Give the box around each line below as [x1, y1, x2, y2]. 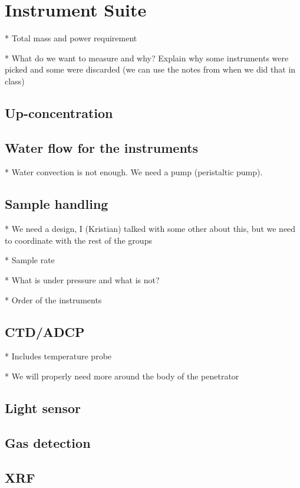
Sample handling [5, 195, 108, 213]
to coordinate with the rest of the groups [5, 234, 152, 246]
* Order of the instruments [5, 293, 102, 306]
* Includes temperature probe [5, 350, 112, 362]
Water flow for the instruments [5, 138, 199, 156]
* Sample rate [5, 254, 55, 266]
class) [5, 74, 25, 87]
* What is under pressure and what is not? [5, 274, 160, 286]
